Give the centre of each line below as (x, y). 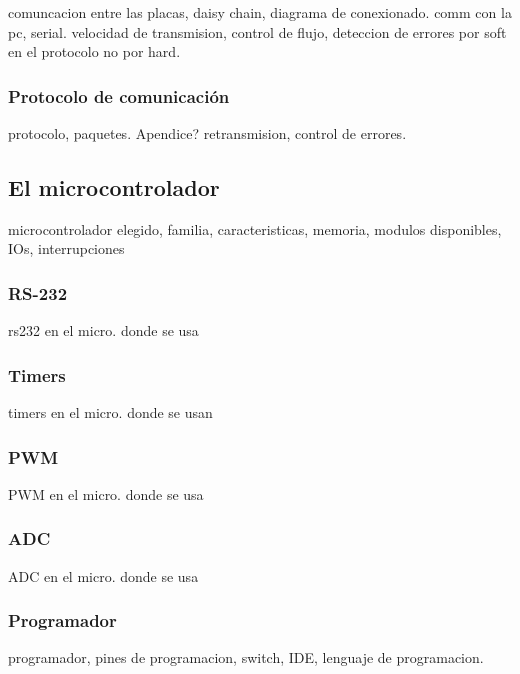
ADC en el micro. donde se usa (103, 575)
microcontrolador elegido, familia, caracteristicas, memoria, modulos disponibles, (255, 228)
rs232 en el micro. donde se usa (103, 330)
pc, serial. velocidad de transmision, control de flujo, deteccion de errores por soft (257, 31)
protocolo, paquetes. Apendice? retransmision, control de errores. (207, 133)
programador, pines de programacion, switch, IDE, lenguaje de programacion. (246, 657)
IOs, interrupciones (66, 248)
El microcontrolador (114, 186)
